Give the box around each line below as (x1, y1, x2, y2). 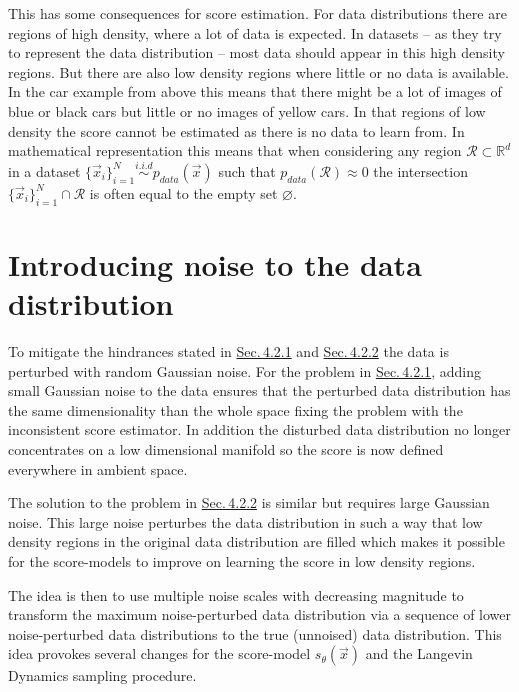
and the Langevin (365, 643, 473, 664)
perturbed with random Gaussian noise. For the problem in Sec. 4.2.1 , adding (8, 360, 481, 381)
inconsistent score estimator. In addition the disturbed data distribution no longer (8, 419, 511, 440)
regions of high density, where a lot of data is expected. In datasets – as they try (8, 22, 502, 43)
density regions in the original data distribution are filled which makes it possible (8, 531, 505, 552)
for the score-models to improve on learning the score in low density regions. (8, 551, 476, 572)
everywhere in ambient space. (8, 458, 188, 479)
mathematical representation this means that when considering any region (8, 140, 462, 161)
